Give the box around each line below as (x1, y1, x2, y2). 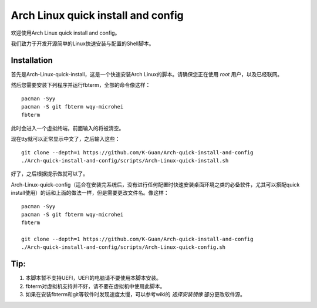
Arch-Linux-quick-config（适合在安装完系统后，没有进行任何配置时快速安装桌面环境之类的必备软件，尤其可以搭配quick (11, 181, 300, 188)
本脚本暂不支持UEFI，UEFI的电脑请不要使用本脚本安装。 (25, 275, 161, 282)
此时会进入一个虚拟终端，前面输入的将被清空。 (11, 124, 124, 131)
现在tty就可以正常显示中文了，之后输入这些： (11, 136, 120, 143)
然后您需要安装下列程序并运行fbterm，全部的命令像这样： (11, 82, 151, 89)
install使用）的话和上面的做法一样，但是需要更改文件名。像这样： (11, 189, 170, 197)
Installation (11, 55, 53, 65)
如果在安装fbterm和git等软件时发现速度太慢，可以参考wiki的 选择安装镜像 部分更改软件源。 (25, 291, 246, 298)
